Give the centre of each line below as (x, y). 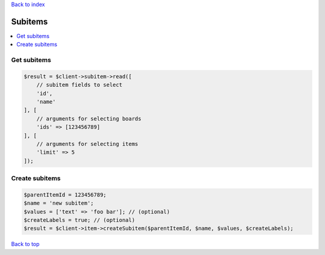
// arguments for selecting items (87, 144)
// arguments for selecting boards (89, 118)
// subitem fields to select (79, 85)
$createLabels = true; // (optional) (79, 220)
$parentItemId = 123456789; (65, 195)
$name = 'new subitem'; (59, 203)
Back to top (25, 244)
